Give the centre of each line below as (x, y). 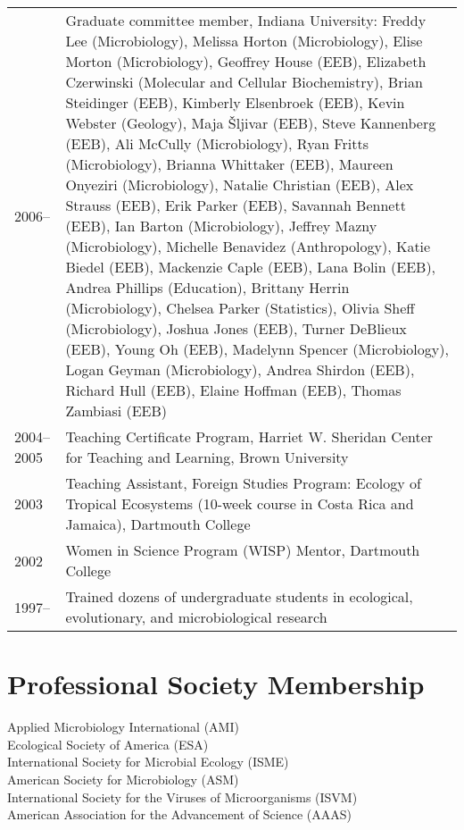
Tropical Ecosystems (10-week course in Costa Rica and (240, 503)
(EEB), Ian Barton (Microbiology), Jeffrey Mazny (221, 226)
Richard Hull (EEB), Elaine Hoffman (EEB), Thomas (233, 390)
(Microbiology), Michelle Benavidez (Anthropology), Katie (248, 246)
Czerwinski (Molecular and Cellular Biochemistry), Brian (244, 82)
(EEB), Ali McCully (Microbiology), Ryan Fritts (217, 143)
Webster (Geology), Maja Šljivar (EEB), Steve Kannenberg (251, 123)
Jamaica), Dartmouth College (158, 524)
